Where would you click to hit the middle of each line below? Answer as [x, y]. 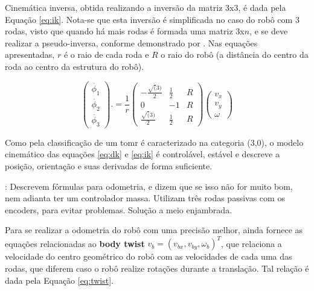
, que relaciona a [252, 243]
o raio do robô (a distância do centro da [235, 55]
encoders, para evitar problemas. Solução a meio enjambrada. [119, 209]
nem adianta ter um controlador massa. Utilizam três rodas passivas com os [145, 198]
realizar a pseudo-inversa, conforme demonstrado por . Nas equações [131, 42]
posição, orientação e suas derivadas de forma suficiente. [109, 165]
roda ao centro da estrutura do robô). [75, 66]
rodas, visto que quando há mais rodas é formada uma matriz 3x [125, 31]
